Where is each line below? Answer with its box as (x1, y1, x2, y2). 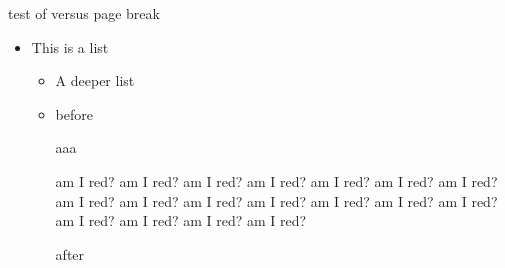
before (55, 103, 93, 124)
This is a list (31, 36, 109, 57)
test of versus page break (8, 3, 160, 23)
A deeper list (55, 70, 135, 91)
